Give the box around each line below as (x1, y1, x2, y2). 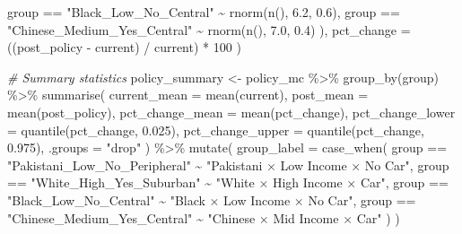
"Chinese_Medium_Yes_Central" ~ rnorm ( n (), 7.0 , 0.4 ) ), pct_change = (7, 20, 411, 39)
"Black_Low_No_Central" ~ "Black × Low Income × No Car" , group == (7, 190, 416, 209)
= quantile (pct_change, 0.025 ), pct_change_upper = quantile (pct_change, (7, 120, 424, 139)
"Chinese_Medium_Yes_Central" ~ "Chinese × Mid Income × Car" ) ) (7, 208, 400, 227)
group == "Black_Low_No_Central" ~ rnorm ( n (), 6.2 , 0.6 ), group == (7, 3, 400, 21)
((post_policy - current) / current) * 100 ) (7, 38, 241, 56)
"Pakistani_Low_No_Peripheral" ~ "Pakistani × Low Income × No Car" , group (7, 155, 449, 174)
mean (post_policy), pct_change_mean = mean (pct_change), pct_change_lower (7, 102, 456, 121)
